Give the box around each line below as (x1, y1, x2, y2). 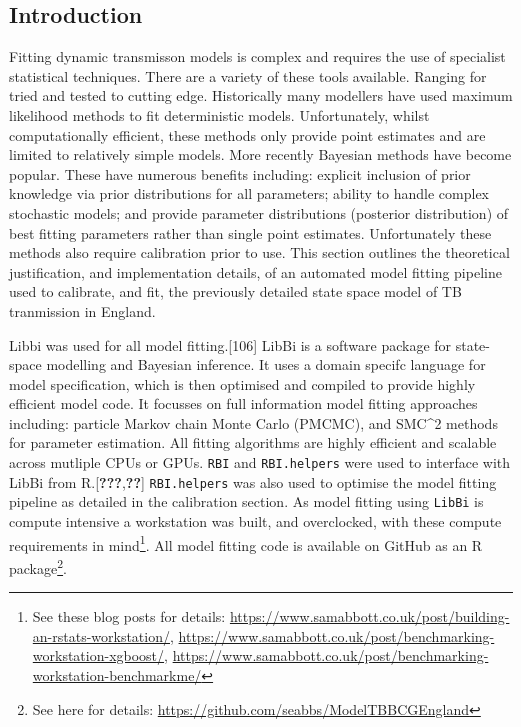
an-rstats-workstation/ (32, 625, 170, 646)
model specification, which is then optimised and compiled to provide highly (9, 373, 476, 394)
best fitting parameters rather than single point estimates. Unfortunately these (9, 222, 492, 243)
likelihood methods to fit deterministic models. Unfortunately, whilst (9, 104, 430, 125)
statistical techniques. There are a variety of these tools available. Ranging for (9, 65, 487, 86)
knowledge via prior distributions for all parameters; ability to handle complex (9, 183, 490, 204)
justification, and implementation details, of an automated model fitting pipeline (9, 261, 502, 282)
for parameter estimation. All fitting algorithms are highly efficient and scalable (9, 432, 497, 453)
